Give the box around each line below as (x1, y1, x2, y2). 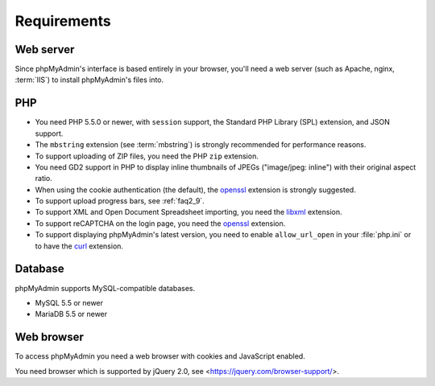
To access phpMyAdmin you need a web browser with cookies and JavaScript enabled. (14, 351, 305, 361)
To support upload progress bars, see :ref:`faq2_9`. (35, 196, 205, 206)
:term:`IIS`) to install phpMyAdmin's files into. (14, 75, 164, 84)
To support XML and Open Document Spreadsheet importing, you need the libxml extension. (35, 207, 342, 217)
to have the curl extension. (35, 241, 124, 251)
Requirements (14, 12, 112, 30)
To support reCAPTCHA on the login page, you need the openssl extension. (35, 218, 286, 228)
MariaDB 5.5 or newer (35, 310, 108, 319)
